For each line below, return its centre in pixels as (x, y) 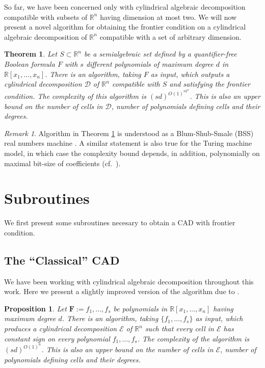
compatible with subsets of (46, 17)
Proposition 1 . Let (35, 308)
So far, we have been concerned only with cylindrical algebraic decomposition (125, 7)
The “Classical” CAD (62, 260)
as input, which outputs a (190, 74)
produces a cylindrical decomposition (61, 328)
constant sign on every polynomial (57, 338)
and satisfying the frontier (210, 84)
